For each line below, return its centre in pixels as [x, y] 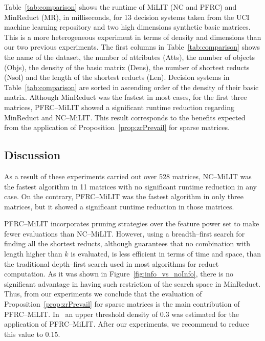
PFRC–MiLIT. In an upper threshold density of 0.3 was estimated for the [122, 314]
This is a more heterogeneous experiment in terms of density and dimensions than [133, 37]
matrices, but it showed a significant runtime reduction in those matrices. [119, 206]
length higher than [33, 254]
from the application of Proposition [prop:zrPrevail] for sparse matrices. [117, 127]
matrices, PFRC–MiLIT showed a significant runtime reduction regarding [119, 107]
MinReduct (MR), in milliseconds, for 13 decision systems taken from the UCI [127, 17]
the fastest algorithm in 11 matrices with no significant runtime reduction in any [130, 186]
